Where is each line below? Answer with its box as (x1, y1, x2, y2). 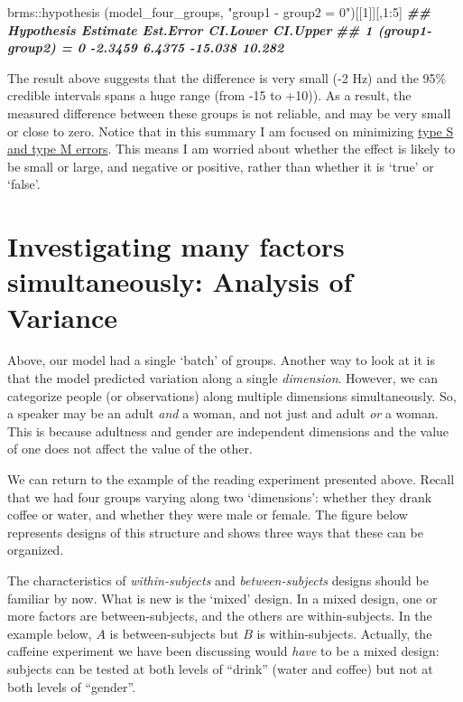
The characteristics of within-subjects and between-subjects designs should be (7, 570, 429, 589)
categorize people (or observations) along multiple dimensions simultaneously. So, (7, 386, 457, 405)
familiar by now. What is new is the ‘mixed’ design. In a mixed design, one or (7, 588, 438, 607)
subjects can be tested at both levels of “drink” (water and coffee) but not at (7, 659, 433, 678)
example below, (7, 623, 92, 642)
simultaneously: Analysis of (7, 263, 353, 300)
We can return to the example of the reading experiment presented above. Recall (7, 470, 455, 488)
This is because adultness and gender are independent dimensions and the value (7, 421, 449, 440)
